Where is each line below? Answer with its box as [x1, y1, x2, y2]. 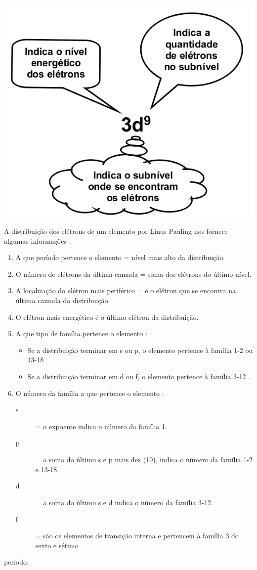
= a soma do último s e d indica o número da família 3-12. [35, 497, 213, 507]
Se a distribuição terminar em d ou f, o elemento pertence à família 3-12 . [27, 371, 251, 382]
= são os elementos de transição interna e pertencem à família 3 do [35, 530, 239, 540]
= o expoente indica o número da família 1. [35, 421, 167, 431]
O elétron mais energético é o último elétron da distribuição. [15, 311, 199, 322]
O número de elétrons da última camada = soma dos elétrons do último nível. [15, 268, 252, 279]
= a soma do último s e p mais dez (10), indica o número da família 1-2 [35, 454, 253, 464]
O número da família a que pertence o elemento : [15, 388, 164, 398]
